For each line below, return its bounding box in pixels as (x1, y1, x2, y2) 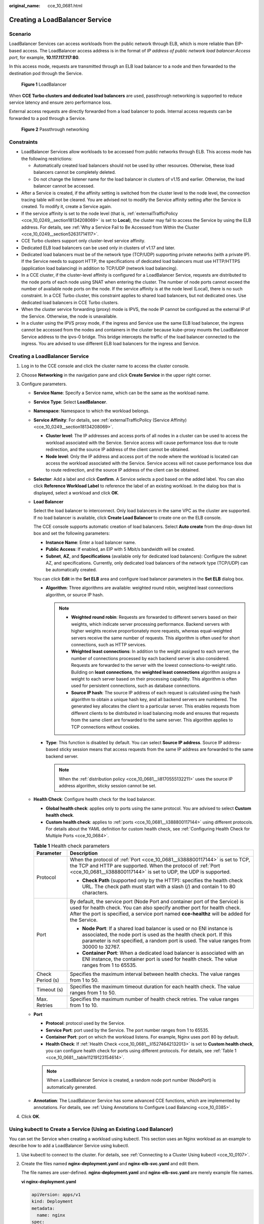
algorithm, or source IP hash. (45, 591, 104, 597)
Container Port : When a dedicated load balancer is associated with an (82, 950, 244, 957)
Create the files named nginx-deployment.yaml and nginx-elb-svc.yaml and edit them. (21, 1161, 200, 1167)
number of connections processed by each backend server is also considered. (71, 655, 230, 661)
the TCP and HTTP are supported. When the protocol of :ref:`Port (69, 862, 220, 869)
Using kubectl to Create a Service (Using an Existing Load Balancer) (9, 1126, 174, 1132)
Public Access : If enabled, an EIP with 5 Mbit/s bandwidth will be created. (45, 546, 195, 552)
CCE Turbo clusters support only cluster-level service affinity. (21, 238, 146, 244)
